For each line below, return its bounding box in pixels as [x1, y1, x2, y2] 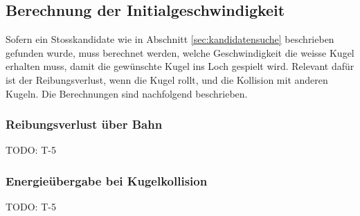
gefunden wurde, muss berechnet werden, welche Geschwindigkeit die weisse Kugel [6, 45, 354, 60]
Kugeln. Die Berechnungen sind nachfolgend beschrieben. [6, 86, 248, 100]
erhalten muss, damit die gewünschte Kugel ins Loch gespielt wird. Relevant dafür [6, 59, 354, 73]
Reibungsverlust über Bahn [6, 116, 163, 133]
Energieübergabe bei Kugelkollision [6, 172, 208, 189]
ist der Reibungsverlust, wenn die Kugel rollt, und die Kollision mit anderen [6, 72, 328, 87]
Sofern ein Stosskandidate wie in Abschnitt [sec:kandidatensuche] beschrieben [6, 32, 334, 46]
